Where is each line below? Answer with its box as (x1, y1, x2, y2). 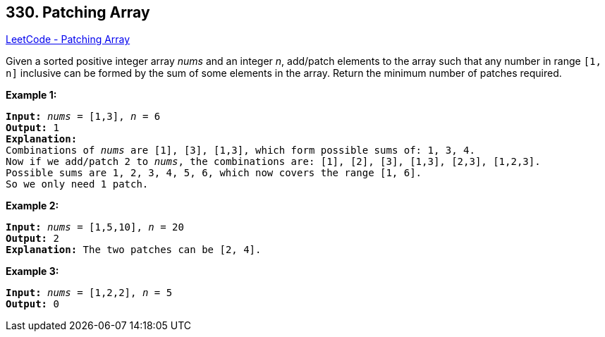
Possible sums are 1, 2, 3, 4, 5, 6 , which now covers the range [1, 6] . (6, 167, 422, 179)
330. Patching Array (6, 4, 150, 21)
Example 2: (6, 200, 59, 212)
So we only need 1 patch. (6, 178, 149, 190)
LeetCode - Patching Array (6, 33, 130, 46)
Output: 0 (6, 298, 59, 310)
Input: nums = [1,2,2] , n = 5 (6, 287, 173, 299)
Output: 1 (6, 122, 59, 134)
